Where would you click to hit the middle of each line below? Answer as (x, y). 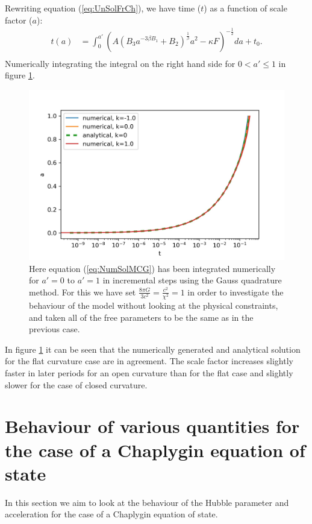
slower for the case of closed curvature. (76, 384)
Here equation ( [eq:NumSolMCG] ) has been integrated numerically (152, 268)
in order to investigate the (236, 292)
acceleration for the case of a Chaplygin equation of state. (111, 514)
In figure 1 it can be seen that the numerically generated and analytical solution (153, 349)
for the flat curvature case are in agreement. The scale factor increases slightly (149, 361)
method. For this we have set (83, 292)
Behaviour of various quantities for (152, 426)
